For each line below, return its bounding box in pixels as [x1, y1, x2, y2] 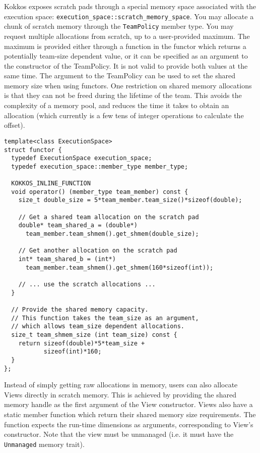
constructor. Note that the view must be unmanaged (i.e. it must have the [4, 429, 234, 439]
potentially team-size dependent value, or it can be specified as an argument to [4, 51, 248, 61]
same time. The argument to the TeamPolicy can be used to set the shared [4, 70, 236, 81]
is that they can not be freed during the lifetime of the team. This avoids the [4, 90, 242, 100]
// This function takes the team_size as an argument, [11, 314, 199, 322]
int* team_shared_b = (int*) [18, 256, 116, 263]
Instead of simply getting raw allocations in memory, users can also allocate [4, 379, 238, 390]
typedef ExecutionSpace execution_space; [11, 155, 152, 162]
